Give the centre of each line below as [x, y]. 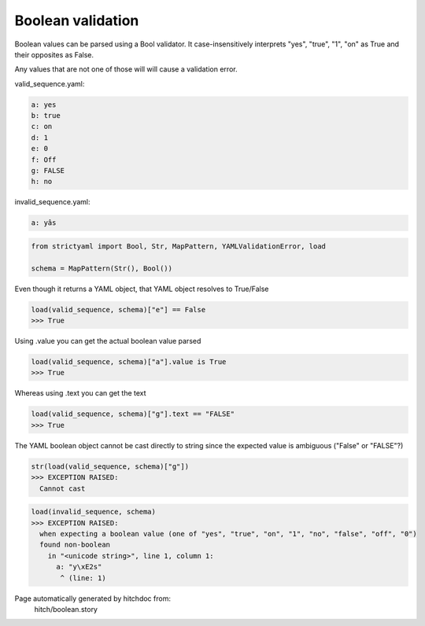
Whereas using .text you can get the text [80, 393]
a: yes [44, 105]
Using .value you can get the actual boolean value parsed [108, 341]
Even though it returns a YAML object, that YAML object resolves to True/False [142, 289]
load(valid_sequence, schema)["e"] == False [118, 309]
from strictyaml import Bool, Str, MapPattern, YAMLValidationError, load [179, 246]
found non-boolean [75, 545]
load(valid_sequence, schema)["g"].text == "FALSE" [133, 414]
